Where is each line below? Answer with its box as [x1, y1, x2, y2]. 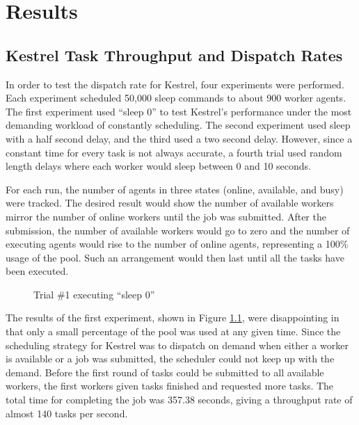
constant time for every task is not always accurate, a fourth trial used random [6, 145, 342, 159]
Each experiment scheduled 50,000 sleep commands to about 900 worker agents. [6, 90, 346, 105]
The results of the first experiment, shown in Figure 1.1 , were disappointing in [6, 310, 340, 325]
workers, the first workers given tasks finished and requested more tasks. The [6, 378, 334, 393]
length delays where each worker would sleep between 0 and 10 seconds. [6, 159, 312, 173]
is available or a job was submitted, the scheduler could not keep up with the [6, 351, 335, 366]
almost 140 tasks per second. [6, 406, 128, 420]
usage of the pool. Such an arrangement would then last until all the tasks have [6, 250, 344, 264]
